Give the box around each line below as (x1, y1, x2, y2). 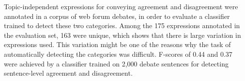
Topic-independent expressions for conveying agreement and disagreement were (4, 1, 238, 11)
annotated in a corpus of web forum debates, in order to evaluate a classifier (4, 11, 230, 21)
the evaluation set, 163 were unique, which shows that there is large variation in (4, 30, 241, 40)
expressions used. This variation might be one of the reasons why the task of (4, 39, 231, 49)
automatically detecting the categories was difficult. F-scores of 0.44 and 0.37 (4, 49, 232, 59)
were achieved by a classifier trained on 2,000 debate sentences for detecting (4, 58, 229, 68)
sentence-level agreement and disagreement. (4, 68, 133, 78)
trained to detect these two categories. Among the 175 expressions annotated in (4, 20, 240, 31)
